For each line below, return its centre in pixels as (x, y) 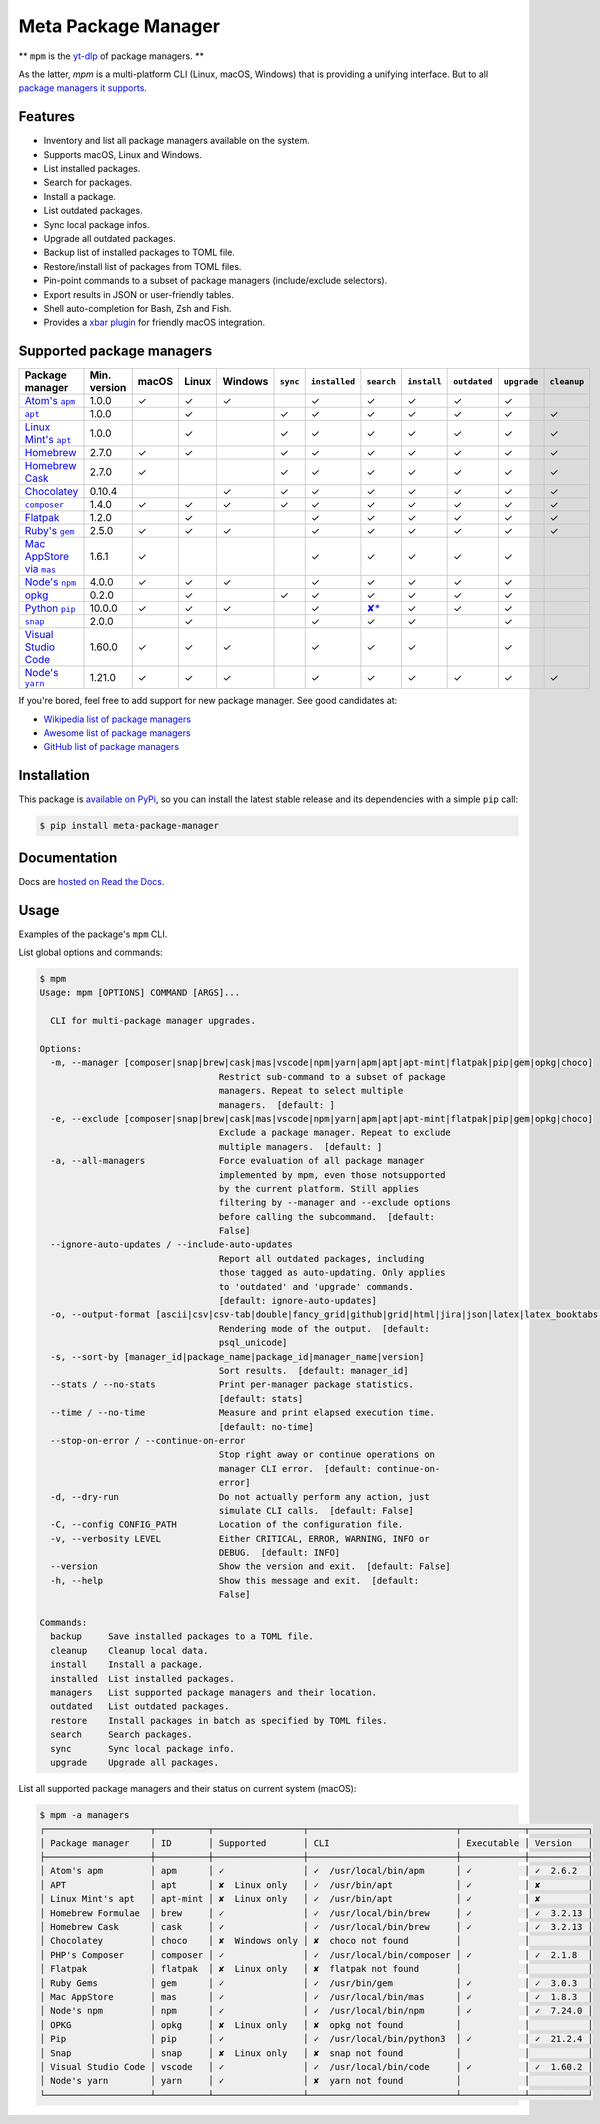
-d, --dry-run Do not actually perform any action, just (240, 1496)
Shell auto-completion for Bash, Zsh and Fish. (137, 308)
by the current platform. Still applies (319, 1188)
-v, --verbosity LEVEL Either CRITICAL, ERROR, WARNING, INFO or (240, 1538)
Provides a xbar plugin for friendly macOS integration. (154, 322)
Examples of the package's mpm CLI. (93, 934)
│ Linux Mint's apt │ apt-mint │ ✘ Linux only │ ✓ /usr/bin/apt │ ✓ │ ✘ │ (316, 1899)
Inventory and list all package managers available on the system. (176, 141)
